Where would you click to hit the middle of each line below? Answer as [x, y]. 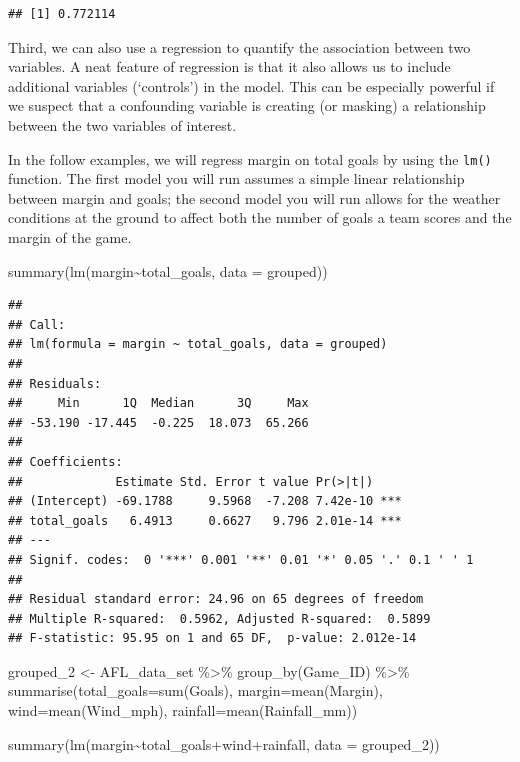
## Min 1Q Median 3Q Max [158, 403]
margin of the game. [70, 237]
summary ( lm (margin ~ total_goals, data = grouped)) [168, 270]
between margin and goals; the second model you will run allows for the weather [254, 197]
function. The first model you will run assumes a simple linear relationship [236, 178]
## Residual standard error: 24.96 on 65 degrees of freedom [216, 599]
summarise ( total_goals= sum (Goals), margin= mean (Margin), [195, 690]
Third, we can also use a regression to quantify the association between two [239, 46]
